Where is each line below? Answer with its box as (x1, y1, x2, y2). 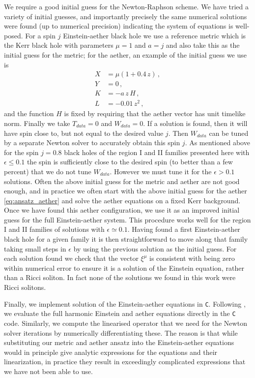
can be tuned (209, 127, 249, 138)
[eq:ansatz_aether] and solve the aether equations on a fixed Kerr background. (4, 195, 241, 205)
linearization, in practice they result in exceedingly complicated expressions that (4, 356, 246, 367)
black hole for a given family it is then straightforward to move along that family (4, 234, 248, 244)
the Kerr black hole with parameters (4, 40, 113, 50)
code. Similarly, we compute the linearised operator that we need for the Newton (4, 317, 247, 328)
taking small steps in (4, 243, 66, 253)
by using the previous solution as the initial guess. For (73, 243, 237, 253)
